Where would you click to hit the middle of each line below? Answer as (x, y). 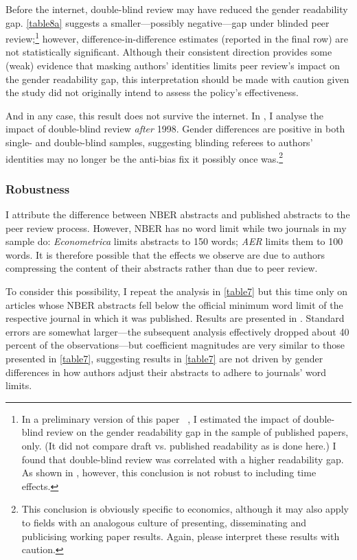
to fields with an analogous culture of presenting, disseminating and (164, 522)
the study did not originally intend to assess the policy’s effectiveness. (152, 92)
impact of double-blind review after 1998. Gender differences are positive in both (175, 129)
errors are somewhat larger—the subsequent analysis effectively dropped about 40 (177, 331)
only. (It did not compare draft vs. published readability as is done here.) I (179, 445)
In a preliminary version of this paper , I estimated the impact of (161, 418)
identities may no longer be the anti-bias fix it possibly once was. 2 (145, 157)
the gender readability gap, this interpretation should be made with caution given (177, 79)
